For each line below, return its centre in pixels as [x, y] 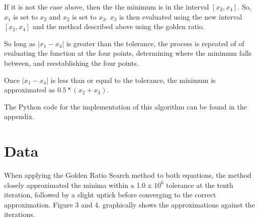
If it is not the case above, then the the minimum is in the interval [107, 7]
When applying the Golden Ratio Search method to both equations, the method [128, 175]
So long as [20, 43]
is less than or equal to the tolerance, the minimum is [133, 80]
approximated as [30, 90]
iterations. [20, 214]
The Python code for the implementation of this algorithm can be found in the [125, 106]
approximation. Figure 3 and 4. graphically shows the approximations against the [129, 204]
